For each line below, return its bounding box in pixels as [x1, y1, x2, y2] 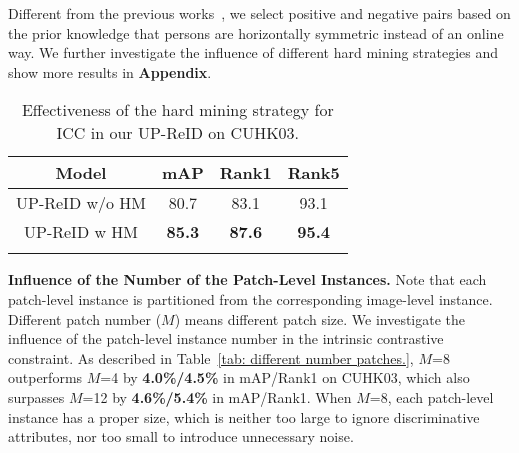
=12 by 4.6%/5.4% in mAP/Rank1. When [82, 386, 352, 407]
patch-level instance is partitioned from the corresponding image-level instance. [8, 288, 493, 309]
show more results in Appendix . [8, 61, 212, 82]
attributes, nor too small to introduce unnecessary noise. [8, 426, 354, 447]
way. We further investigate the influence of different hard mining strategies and [8, 42, 499, 63]
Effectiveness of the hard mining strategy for [21, 98, 334, 122]
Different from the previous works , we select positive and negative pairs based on [8, 3, 511, 23]
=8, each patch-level [369, 386, 494, 407]
